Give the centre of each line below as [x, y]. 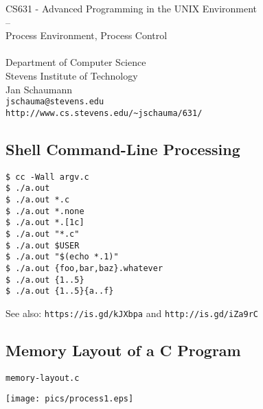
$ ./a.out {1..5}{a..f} [60, 291]
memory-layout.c [43, 378]
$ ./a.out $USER [43, 245]
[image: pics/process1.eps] [70, 399]
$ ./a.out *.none [45, 211]
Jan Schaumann [39, 89]
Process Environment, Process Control [87, 35]
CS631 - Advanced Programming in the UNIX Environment [131, 8]
